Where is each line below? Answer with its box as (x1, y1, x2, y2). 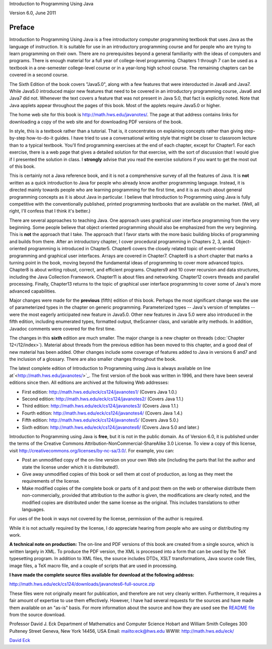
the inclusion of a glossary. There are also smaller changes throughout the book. (9, 356, 177, 362)
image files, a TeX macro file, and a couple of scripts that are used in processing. (9, 563, 177, 569)
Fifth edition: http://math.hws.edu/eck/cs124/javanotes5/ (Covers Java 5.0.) (22, 417, 179, 423)
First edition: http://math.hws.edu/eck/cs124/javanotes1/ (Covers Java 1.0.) (22, 389, 177, 395)
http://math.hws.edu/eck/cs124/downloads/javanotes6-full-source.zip (9, 581, 155, 587)
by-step (9, 135, 26, 141)
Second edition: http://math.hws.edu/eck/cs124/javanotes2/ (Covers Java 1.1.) (22, 396, 184, 402)
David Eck (9, 637, 30, 643)
